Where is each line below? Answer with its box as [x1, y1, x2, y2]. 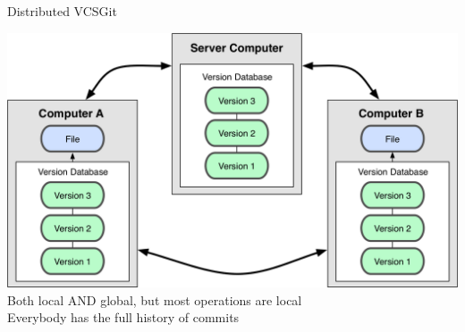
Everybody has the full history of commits [7, 308, 240, 327]
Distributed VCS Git [7, 2, 117, 20]
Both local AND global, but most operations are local [7, 290, 302, 309]
